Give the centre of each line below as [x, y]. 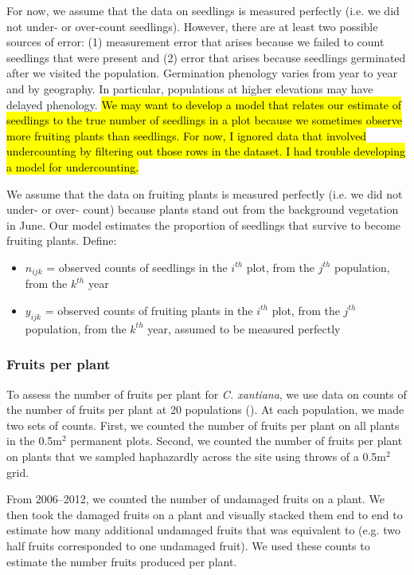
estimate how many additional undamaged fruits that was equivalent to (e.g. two [203, 530]
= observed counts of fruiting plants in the [149, 310]
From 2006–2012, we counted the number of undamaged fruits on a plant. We [195, 499]
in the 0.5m [34, 441]
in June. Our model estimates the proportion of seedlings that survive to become [204, 224]
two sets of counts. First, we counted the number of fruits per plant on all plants [203, 425]
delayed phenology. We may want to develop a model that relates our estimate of [204, 104]
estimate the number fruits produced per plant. [122, 561]
